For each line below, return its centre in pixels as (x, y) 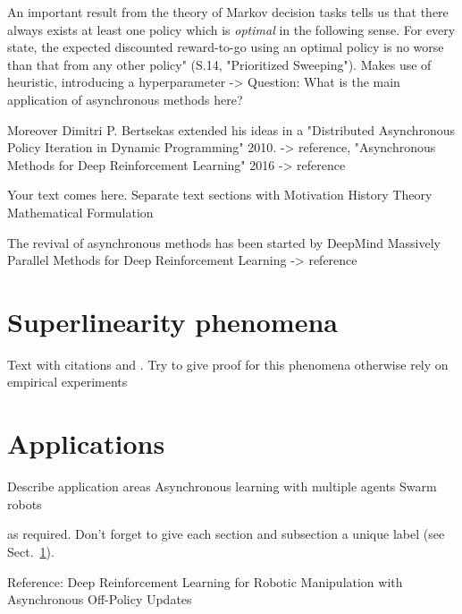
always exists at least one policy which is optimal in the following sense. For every (231, 29)
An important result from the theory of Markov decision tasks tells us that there (228, 12)
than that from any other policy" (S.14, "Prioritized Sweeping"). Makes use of (219, 64)
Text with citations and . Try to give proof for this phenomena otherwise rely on (228, 364)
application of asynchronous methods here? (125, 99)
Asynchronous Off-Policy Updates (100, 599)
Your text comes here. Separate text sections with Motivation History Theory (220, 195)
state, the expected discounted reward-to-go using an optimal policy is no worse (226, 47)
